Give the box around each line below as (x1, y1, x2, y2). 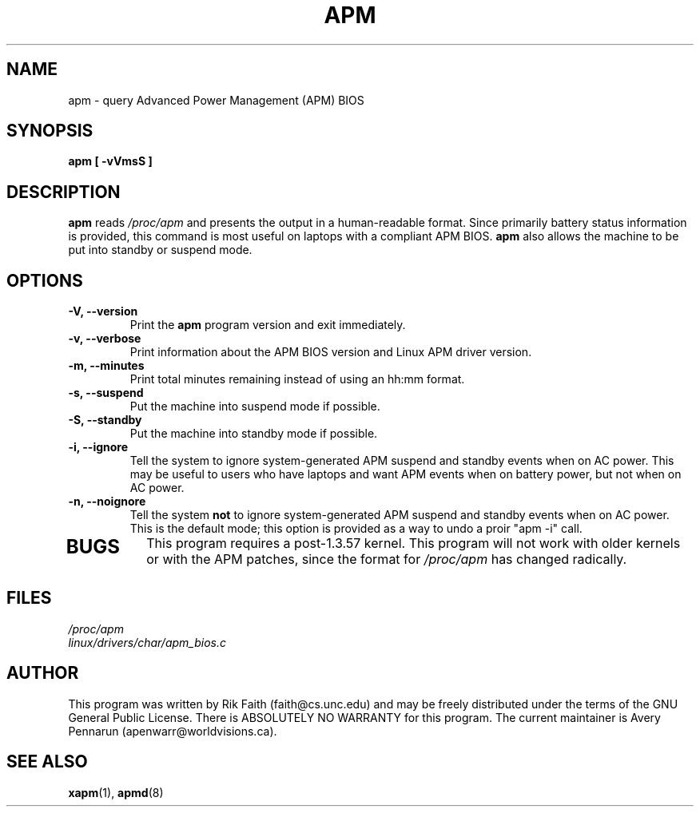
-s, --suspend (68, 386, 144, 400)
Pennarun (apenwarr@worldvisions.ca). (68, 724, 277, 738)
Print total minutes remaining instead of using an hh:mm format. (129, 372, 465, 387)
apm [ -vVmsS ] (68, 154, 153, 169)
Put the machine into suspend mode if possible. (129, 399, 380, 414)
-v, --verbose (68, 331, 141, 346)
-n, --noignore (68, 494, 146, 509)
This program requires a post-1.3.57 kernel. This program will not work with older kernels (146, 535, 681, 552)
